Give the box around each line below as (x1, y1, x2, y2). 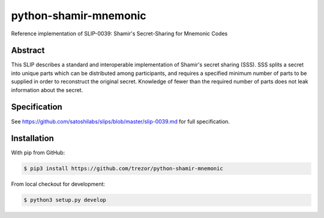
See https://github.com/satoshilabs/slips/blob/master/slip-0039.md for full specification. (11, 117, 230, 125)
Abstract (11, 46, 45, 56)
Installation (11, 134, 54, 144)
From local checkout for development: (11, 180, 105, 188)
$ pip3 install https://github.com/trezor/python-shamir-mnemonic (23, 165, 223, 172)
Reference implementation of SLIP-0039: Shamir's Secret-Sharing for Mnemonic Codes (11, 30, 228, 37)
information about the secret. (11, 86, 83, 93)
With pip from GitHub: (11, 149, 65, 156)
